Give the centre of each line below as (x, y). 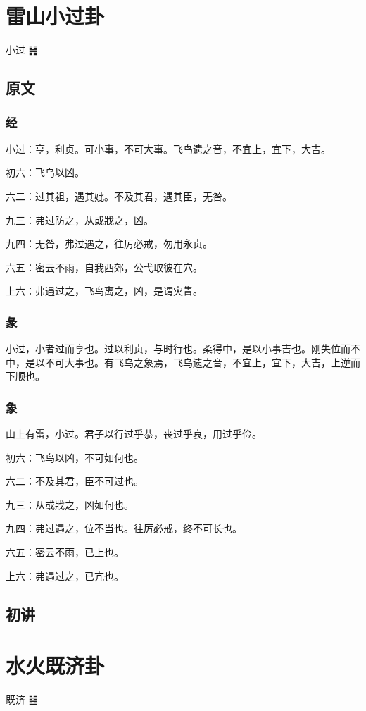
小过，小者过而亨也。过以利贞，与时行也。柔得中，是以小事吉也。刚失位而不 (183, 348)
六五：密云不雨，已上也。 (65, 552)
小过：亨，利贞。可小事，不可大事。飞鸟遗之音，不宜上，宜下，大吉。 (168, 148)
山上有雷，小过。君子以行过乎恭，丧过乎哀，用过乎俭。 (134, 434)
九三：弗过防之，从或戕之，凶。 (80, 220)
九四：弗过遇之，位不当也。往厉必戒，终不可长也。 (124, 528)
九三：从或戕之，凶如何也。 (70, 504)
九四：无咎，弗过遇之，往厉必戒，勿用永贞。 (109, 243)
